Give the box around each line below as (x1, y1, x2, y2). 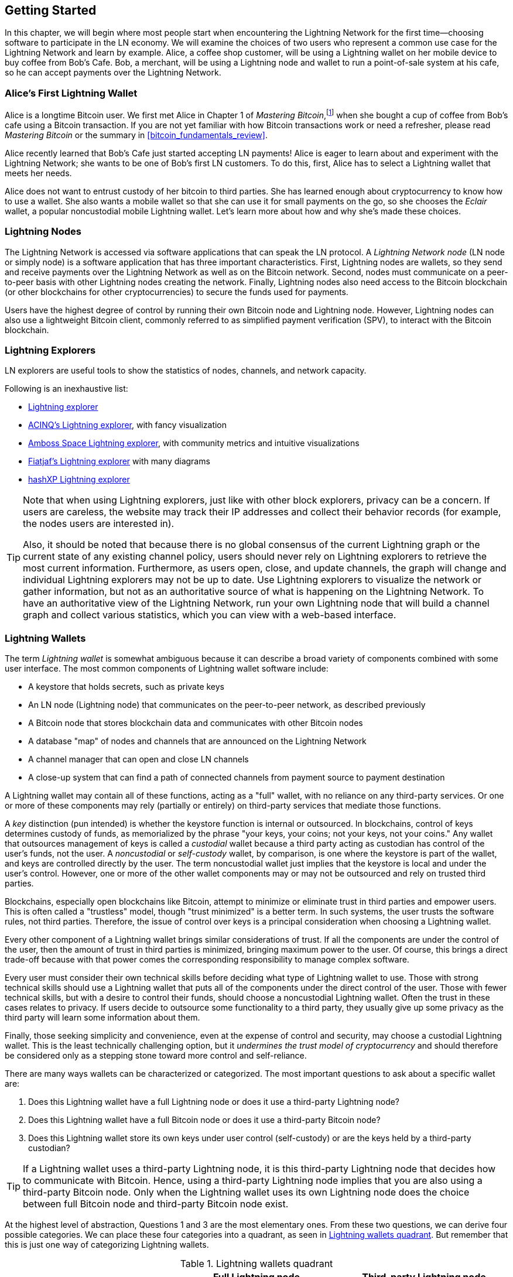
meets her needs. (5, 167, 72, 178)
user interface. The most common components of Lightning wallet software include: (5, 663, 329, 674)
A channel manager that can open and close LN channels (28, 754, 249, 765)
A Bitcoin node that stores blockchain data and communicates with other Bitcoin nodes (28, 718, 363, 728)
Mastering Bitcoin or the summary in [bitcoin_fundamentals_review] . (5, 129, 268, 140)
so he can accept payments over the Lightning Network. (5, 67, 221, 78)
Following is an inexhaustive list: (5, 384, 128, 394)
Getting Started (5, 3, 97, 18)
